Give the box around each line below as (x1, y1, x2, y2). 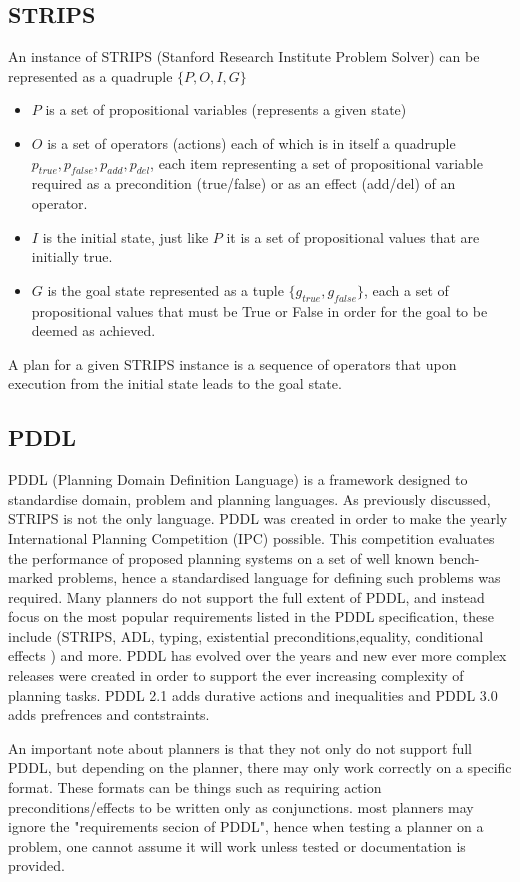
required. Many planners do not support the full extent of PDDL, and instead (8, 586, 485, 607)
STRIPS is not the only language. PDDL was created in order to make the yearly (8, 508, 508, 529)
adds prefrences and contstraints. (8, 704, 210, 725)
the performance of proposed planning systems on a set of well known (8, 547, 435, 568)
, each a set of (363, 279, 449, 300)
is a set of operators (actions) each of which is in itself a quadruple (47, 132, 456, 153)
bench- (438, 547, 480, 568)
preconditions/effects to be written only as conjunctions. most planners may (8, 796, 474, 817)
